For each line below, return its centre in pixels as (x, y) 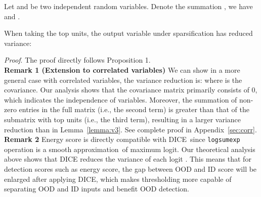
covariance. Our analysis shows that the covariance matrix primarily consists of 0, (131, 90)
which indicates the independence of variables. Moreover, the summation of (121, 99)
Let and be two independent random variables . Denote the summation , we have (128, 6)
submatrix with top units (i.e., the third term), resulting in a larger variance (122, 119)
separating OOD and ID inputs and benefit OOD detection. (97, 189)
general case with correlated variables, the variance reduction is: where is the (123, 80)
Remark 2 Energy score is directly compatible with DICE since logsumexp (122, 139)
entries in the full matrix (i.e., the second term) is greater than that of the (134, 109)
